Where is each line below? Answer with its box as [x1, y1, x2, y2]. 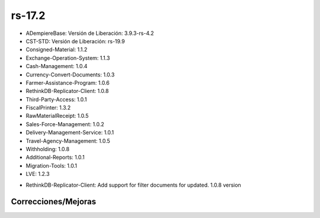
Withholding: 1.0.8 [25, 146, 70, 153]
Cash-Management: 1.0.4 [25, 63, 88, 70]
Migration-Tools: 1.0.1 [25, 162, 77, 169]
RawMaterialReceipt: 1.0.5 [25, 113, 89, 120]
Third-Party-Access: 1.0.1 [25, 95, 87, 103]
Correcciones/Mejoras [11, 197, 97, 207]
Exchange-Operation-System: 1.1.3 [25, 54, 110, 62]
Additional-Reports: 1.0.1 [25, 154, 85, 161]
